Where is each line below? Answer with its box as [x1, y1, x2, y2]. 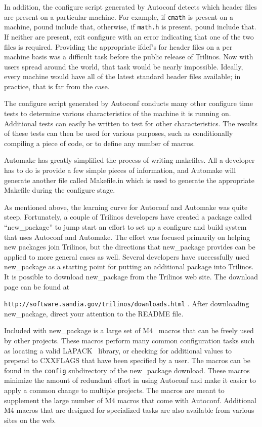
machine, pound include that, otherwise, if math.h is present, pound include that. [4, 21, 256, 32]
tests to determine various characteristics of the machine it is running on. [4, 108, 231, 119]
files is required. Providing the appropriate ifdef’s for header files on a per [4, 41, 233, 52]
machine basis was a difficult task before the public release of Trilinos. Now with [4, 51, 253, 62]
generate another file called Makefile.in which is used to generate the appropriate [4, 174, 255, 185]
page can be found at [4, 281, 70, 292]
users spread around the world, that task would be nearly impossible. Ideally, [4, 61, 243, 72]
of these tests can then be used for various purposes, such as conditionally [4, 128, 233, 138]
